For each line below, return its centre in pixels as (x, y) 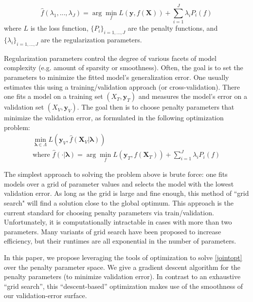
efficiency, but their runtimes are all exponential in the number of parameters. (120, 241)
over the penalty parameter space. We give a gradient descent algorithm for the (122, 267)
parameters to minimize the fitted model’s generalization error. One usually (117, 77)
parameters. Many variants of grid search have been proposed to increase (113, 231)
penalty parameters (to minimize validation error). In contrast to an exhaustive (122, 276)
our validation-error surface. (45, 295)
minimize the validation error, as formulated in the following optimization (114, 118)
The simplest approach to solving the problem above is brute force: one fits (116, 174)
